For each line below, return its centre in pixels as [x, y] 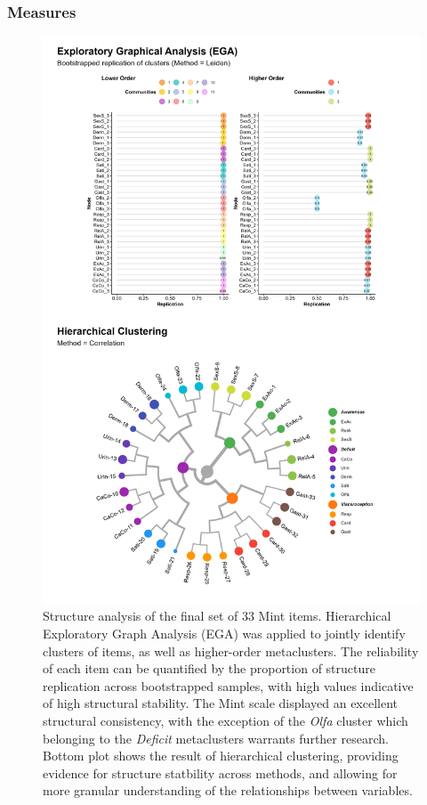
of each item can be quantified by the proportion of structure [209, 668]
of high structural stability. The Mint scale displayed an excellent [221, 703]
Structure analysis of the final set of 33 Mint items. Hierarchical [217, 616]
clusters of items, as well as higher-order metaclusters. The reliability [231, 651]
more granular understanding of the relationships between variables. [228, 790]
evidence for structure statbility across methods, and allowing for [220, 772]
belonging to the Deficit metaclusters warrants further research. [216, 738]
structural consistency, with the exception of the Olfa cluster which [226, 720]
